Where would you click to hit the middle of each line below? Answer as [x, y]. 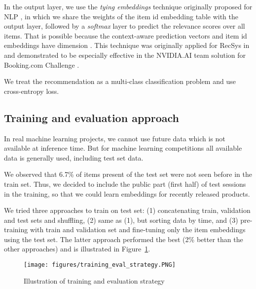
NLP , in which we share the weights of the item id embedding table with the [121, 16]
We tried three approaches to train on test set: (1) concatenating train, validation [127, 210]
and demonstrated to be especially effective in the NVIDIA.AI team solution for [125, 55]
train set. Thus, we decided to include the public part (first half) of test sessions [125, 184]
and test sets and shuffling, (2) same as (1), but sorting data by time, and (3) [121, 220]
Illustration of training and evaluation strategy [94, 280]
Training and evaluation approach [91, 117]
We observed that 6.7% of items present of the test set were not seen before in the [128, 174]
